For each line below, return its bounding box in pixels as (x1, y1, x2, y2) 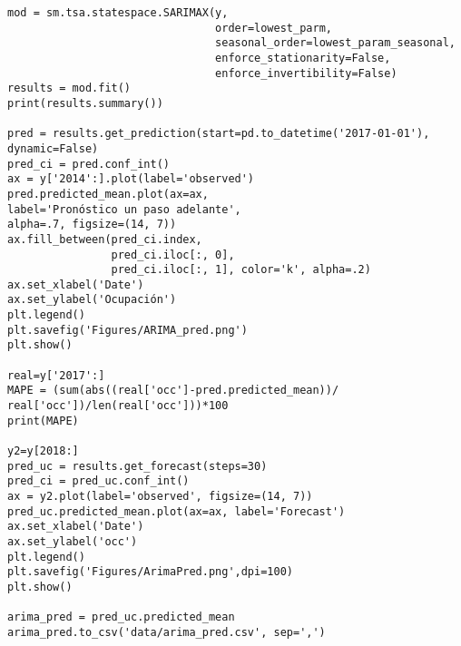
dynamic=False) (7, 142, 99, 155)
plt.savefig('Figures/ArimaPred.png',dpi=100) (7, 565, 293, 579)
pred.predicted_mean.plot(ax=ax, (7, 187, 209, 201)
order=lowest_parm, (215, 21, 332, 34)
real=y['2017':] (7, 368, 105, 382)
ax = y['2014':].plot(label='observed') (7, 172, 255, 186)
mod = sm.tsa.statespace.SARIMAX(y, (7, 6, 229, 19)
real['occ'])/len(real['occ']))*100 (7, 399, 229, 413)
